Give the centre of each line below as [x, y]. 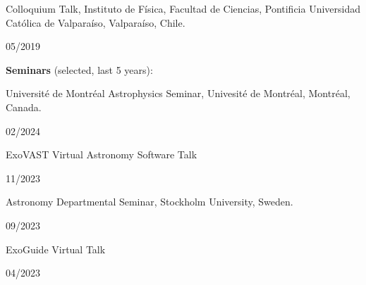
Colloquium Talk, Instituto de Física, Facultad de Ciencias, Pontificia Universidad [183, 8]
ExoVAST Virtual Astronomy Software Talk [102, 154]
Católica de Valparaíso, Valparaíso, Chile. [96, 22]
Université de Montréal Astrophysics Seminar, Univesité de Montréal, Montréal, [178, 93]
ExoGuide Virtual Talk [56, 249]
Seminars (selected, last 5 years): [79, 69]
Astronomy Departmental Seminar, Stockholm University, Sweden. [150, 202]
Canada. [24, 107]
